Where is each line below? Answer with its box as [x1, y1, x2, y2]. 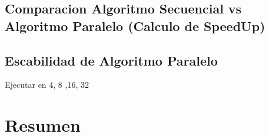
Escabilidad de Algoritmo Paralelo [5, 51, 218, 69]
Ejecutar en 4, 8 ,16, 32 [5, 78, 89, 91]
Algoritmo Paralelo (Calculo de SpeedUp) [5, 16, 265, 35]
